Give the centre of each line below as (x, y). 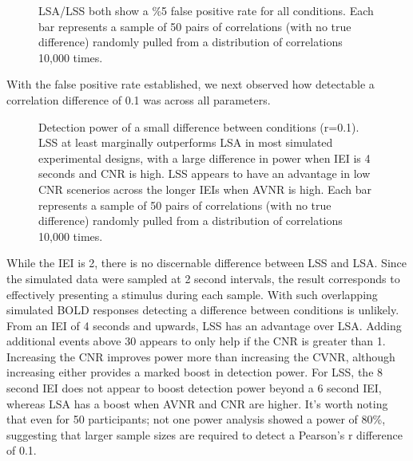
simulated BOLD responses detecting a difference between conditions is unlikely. (203, 310)
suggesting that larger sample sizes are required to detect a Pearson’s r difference (205, 434)
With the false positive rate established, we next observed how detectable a (191, 84)
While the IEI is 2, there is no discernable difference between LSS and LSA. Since (207, 263)
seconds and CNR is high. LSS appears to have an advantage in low (205, 173)
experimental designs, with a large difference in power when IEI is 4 (205, 158)
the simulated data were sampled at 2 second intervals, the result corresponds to (203, 278)
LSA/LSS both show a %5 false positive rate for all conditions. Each (206, 10)
